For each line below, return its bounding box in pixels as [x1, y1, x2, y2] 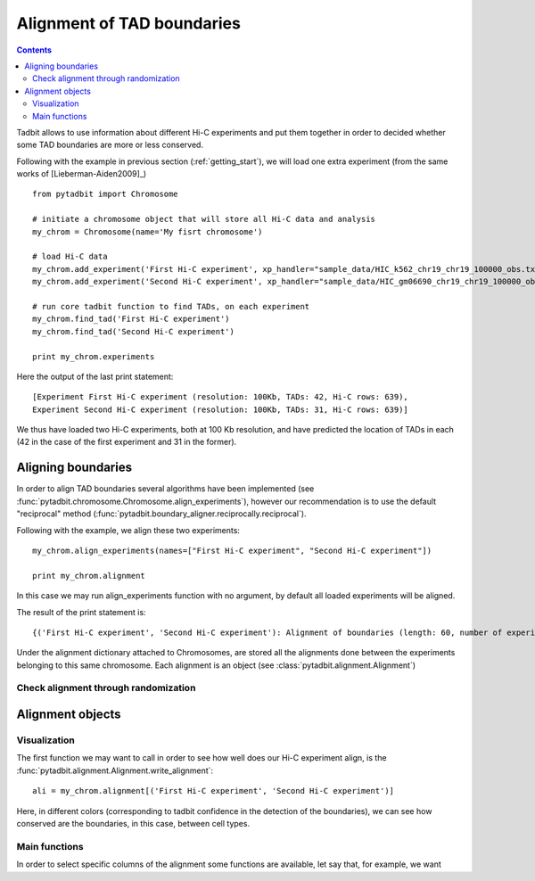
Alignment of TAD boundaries [16, 13, 241, 33]
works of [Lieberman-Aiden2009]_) [16, 169, 147, 179]
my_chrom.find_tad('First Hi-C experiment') [32, 314, 231, 325]
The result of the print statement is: [16, 606, 146, 617]
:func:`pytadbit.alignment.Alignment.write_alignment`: [16, 765, 214, 776]
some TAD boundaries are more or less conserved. [16, 139, 204, 151]
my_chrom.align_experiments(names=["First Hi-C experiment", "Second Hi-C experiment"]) [32, 545, 432, 556]
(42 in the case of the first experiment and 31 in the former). [16, 437, 237, 448]
